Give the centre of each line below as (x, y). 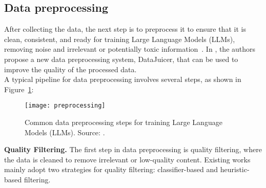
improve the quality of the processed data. (70, 69)
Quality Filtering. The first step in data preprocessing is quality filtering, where (133, 149)
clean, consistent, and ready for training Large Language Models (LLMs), (120, 39)
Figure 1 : (19, 89)
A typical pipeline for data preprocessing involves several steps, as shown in (123, 79)
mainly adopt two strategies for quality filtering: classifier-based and (111, 169)
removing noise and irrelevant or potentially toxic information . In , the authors (130, 49)
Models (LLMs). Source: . (65, 132)
